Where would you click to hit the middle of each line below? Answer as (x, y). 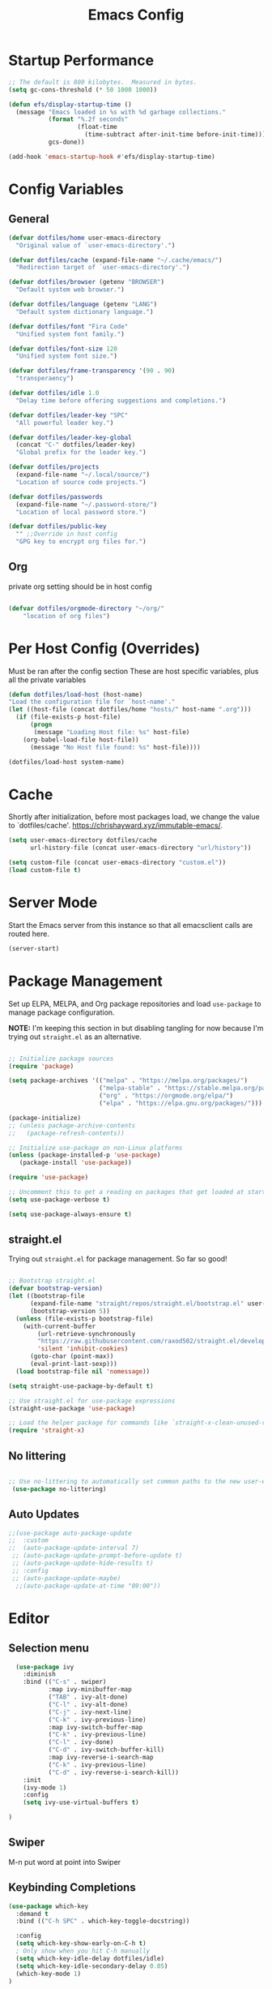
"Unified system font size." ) (66, 356)
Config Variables (66, 189)
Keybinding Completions (72, 1888)
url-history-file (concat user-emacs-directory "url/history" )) (140, 848)
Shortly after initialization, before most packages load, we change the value (134, 817)
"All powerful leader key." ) (65, 423)
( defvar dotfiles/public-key (57, 526)
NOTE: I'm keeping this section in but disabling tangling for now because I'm (136, 1028)
